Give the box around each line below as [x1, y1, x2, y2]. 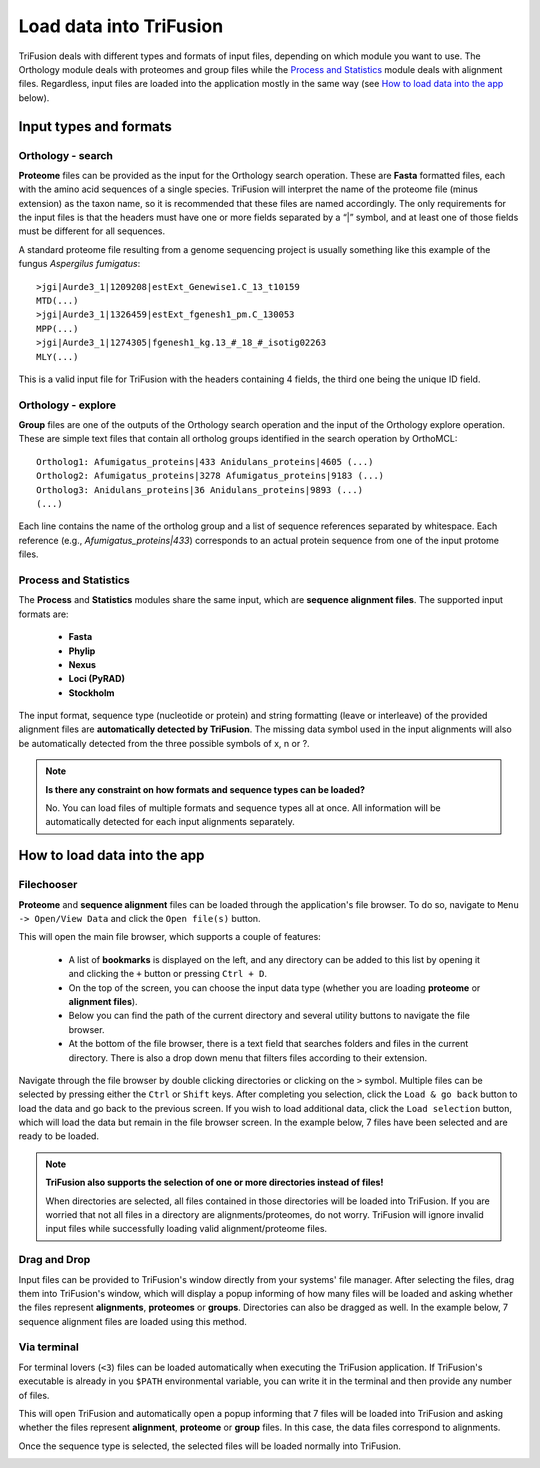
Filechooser [18, 878, 78, 892]
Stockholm [68, 686, 115, 699]
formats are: [18, 608, 69, 620]
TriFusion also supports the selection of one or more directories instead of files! [45, 1176, 384, 1189]
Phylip [68, 645, 96, 657]
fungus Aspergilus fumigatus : [18, 258, 141, 270]
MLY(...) [36, 351, 79, 362]
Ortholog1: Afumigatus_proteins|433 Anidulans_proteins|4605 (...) [36, 456, 374, 467]
